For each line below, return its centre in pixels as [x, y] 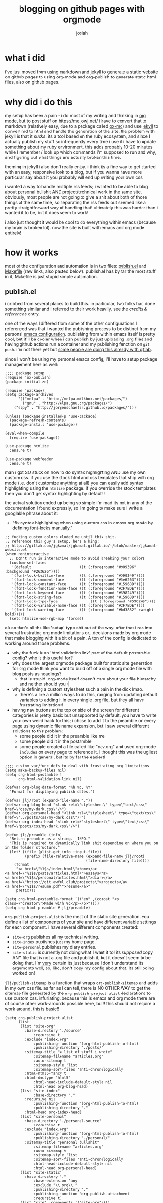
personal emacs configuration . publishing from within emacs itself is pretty [80, 334]
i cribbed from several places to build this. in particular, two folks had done [80, 304]
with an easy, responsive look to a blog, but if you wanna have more [73, 172]
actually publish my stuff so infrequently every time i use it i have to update [81, 141]
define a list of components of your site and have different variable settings [81, 922]
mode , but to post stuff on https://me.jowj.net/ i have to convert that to [76, 121]
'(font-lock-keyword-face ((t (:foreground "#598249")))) [78, 593]
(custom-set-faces [28, 563]
